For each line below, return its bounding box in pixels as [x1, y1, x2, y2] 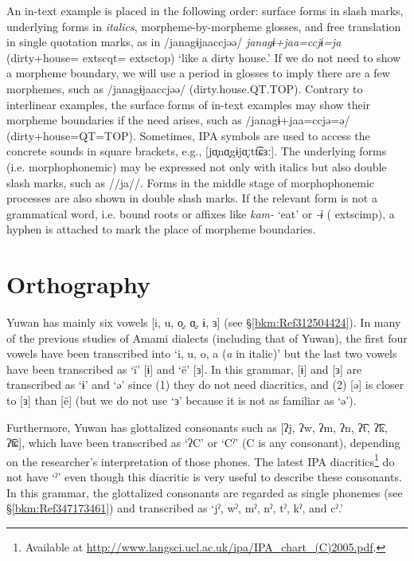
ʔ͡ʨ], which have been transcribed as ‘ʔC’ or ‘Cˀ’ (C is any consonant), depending [6, 434, 400, 451]
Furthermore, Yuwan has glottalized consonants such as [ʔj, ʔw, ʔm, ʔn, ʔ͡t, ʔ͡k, [6, 418, 388, 435]
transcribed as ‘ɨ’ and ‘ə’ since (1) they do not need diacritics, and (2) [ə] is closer [6, 376, 404, 393]
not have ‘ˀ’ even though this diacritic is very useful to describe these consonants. [6, 469, 402, 485]
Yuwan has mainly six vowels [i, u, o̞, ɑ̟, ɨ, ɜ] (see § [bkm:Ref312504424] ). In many [6, 314, 401, 331]
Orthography [6, 268, 150, 300]
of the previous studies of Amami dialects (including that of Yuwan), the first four [6, 329, 408, 346]
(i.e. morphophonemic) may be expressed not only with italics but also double [6, 158, 387, 175]
